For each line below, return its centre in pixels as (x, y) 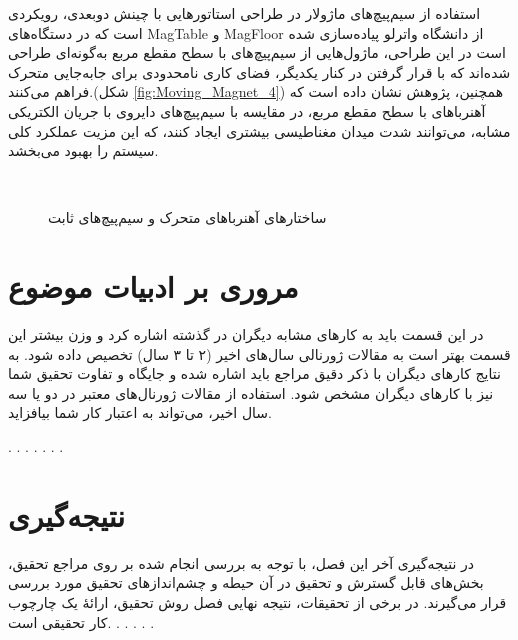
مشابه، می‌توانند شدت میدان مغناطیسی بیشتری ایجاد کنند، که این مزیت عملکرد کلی (259, 130)
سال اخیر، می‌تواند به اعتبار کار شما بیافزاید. (140, 412)
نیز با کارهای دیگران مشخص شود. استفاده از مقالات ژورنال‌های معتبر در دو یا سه (251, 392)
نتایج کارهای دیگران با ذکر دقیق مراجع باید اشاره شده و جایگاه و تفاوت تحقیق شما (254, 373)
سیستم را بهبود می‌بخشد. (83, 150)
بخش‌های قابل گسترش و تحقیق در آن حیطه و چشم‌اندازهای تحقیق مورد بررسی (246, 582)
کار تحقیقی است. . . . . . (81, 621)
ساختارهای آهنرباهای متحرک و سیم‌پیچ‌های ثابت (187, 217)
